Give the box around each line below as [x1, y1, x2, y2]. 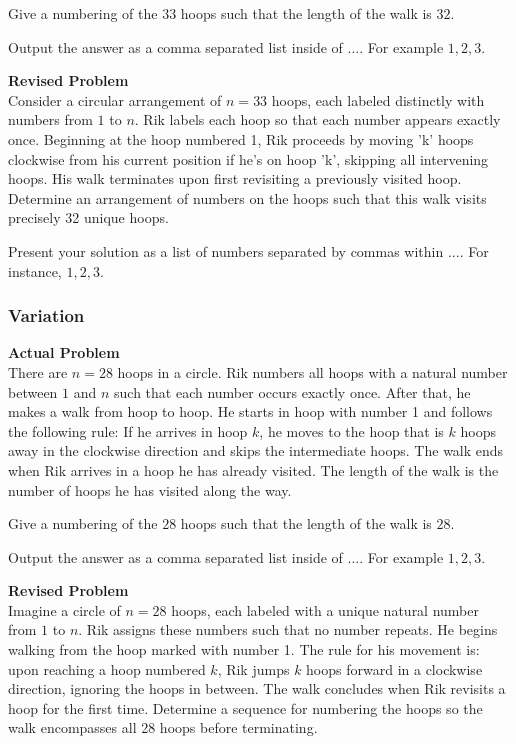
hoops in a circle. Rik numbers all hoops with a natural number [117, 361, 508, 382]
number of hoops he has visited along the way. [8, 479, 292, 500]
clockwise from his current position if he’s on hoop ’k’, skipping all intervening [8, 148, 489, 169]
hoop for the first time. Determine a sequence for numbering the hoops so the [8, 697, 483, 718]
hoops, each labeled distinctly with [271, 89, 485, 110]
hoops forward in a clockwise [306, 658, 483, 679]
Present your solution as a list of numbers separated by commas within [8, 240, 444, 261]
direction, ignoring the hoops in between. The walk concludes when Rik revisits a [8, 678, 506, 699]
